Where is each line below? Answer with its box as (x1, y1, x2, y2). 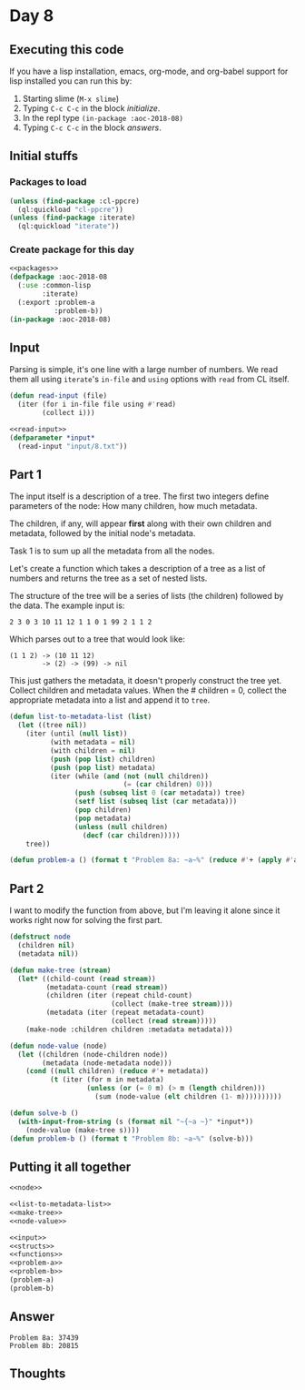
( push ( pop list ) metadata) (49, 763, 156, 772)
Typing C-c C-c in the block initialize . (22, 103, 161, 114)
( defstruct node (9, 932, 71, 942)
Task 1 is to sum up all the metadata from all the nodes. (9, 545, 215, 556)
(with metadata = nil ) (49, 738, 136, 747)
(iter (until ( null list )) (25, 729, 128, 738)
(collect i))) (42, 409, 95, 418)
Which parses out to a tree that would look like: (9, 634, 186, 644)
